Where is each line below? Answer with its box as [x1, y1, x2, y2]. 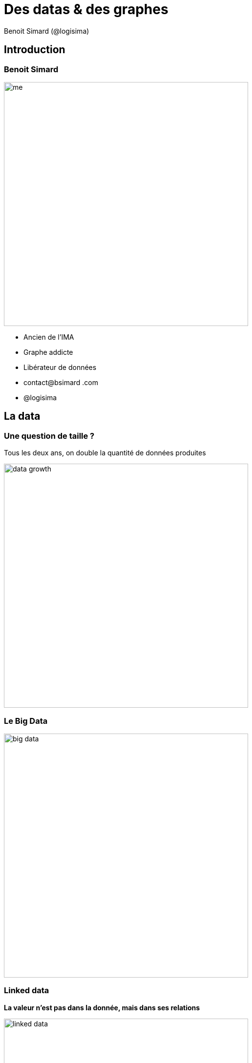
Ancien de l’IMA [23, 332, 74, 341]
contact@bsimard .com [23, 378, 98, 387]
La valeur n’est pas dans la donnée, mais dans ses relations [4, 1003, 200, 1012]
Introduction [4, 43, 65, 56]
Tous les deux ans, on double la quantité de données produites [4, 449, 206, 457]
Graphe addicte [23, 348, 73, 356]
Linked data [4, 985, 49, 996]
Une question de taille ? [4, 430, 95, 441]
